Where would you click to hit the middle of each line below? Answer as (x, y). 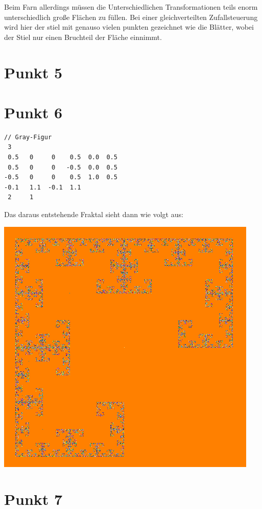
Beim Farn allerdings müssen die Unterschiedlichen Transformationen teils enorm (131, 7)
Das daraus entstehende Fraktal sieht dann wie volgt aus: (94, 214)
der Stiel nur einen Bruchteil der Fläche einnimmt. (83, 37)
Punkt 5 (33, 72)
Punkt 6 (33, 112)
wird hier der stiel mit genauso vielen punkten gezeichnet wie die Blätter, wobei (129, 27)
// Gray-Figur (28, 137)
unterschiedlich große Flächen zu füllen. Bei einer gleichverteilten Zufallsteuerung (131, 17)
